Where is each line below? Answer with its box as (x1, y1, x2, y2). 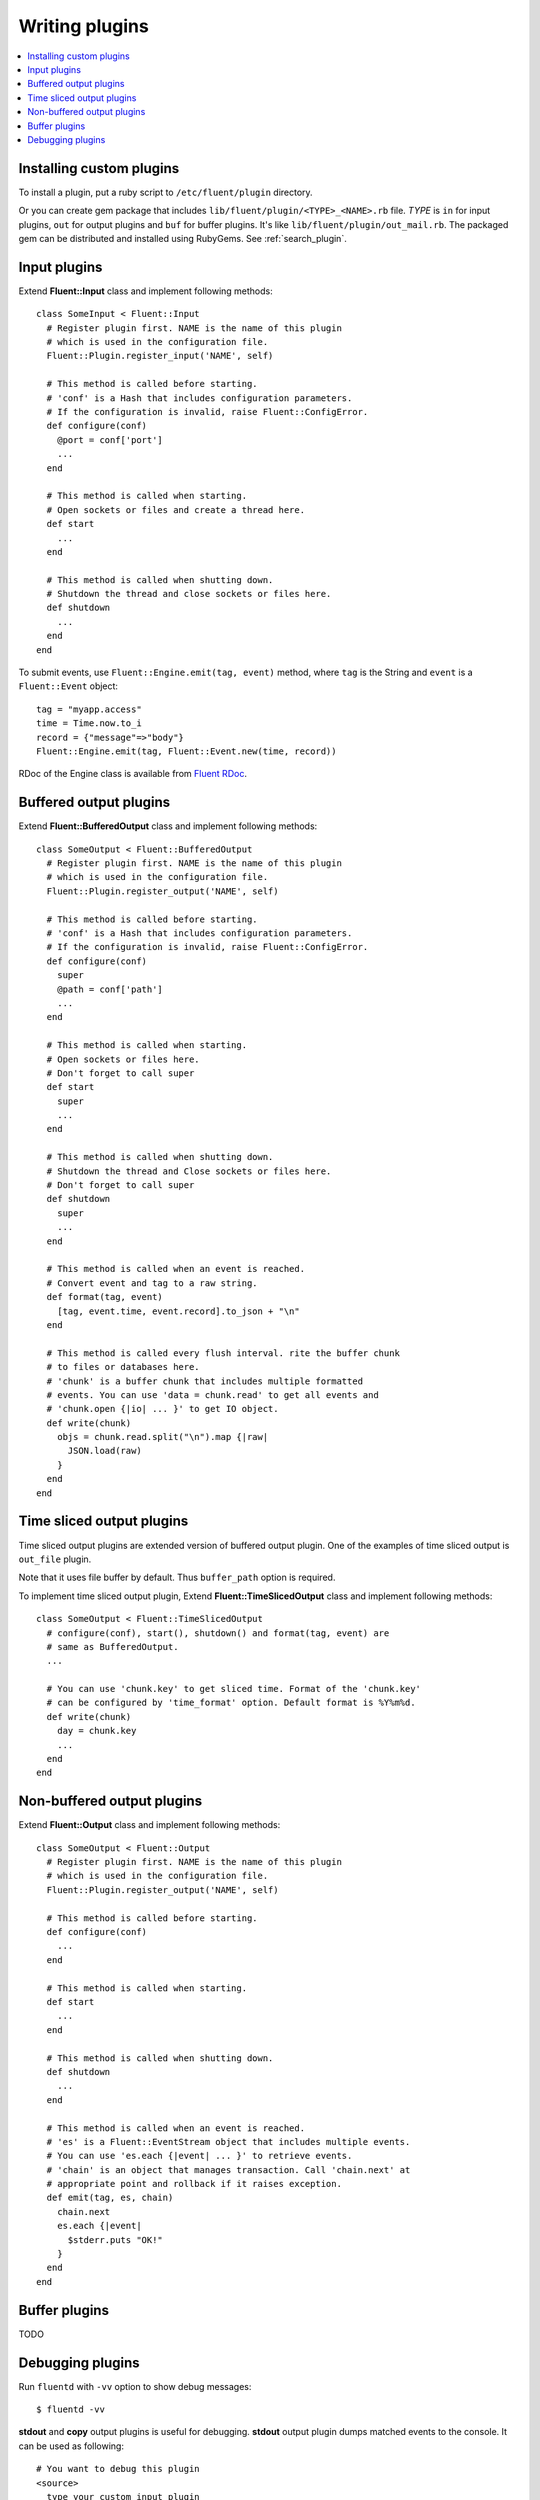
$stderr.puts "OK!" (67, 2234, 164, 2245)
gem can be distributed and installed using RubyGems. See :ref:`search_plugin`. (18, 232, 347, 244)
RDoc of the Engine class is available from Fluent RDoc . (18, 768, 247, 780)
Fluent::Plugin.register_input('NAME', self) (46, 350, 274, 362)
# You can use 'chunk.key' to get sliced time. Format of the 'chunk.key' (46, 1683, 422, 1695)
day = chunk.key (56, 1725, 137, 1737)
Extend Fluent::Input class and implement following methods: (18, 285, 274, 297)
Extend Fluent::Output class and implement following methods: (18, 1819, 281, 1831)
